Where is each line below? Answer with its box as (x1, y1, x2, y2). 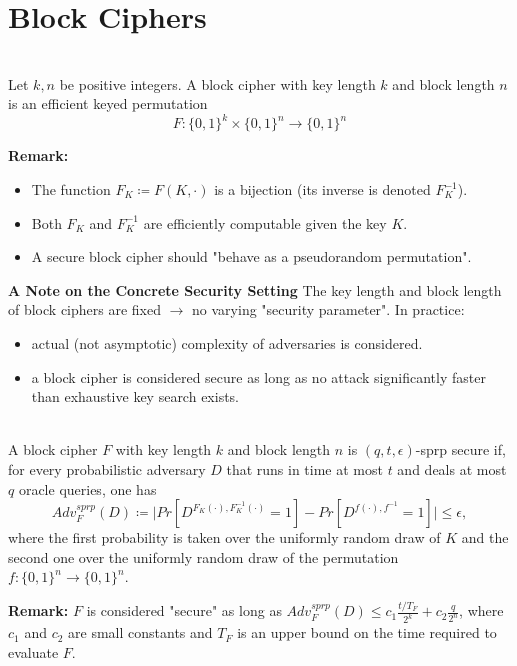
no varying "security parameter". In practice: (192, 299, 465, 320)
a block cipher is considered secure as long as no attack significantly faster (31, 366, 486, 387)
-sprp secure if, (415, 439, 506, 460)
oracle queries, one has (18, 478, 157, 499)
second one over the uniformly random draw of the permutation (8, 546, 399, 567)
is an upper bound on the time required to (237, 622, 497, 643)
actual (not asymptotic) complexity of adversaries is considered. (31, 332, 423, 353)
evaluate (8, 641, 59, 662)
